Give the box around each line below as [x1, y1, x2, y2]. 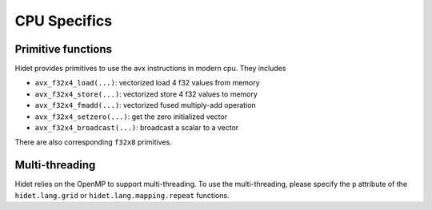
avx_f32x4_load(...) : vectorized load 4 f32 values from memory [34, 78, 260, 88]
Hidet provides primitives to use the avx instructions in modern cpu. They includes [14, 64, 286, 73]
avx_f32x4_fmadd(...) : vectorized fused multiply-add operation [34, 101, 256, 110]
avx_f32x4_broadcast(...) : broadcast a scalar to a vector [34, 123, 239, 133]
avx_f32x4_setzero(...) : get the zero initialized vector [34, 112, 228, 121]
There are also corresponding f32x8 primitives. [14, 137, 172, 147]
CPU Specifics [14, 12, 112, 30]
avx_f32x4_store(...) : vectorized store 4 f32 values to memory [34, 89, 258, 99]
